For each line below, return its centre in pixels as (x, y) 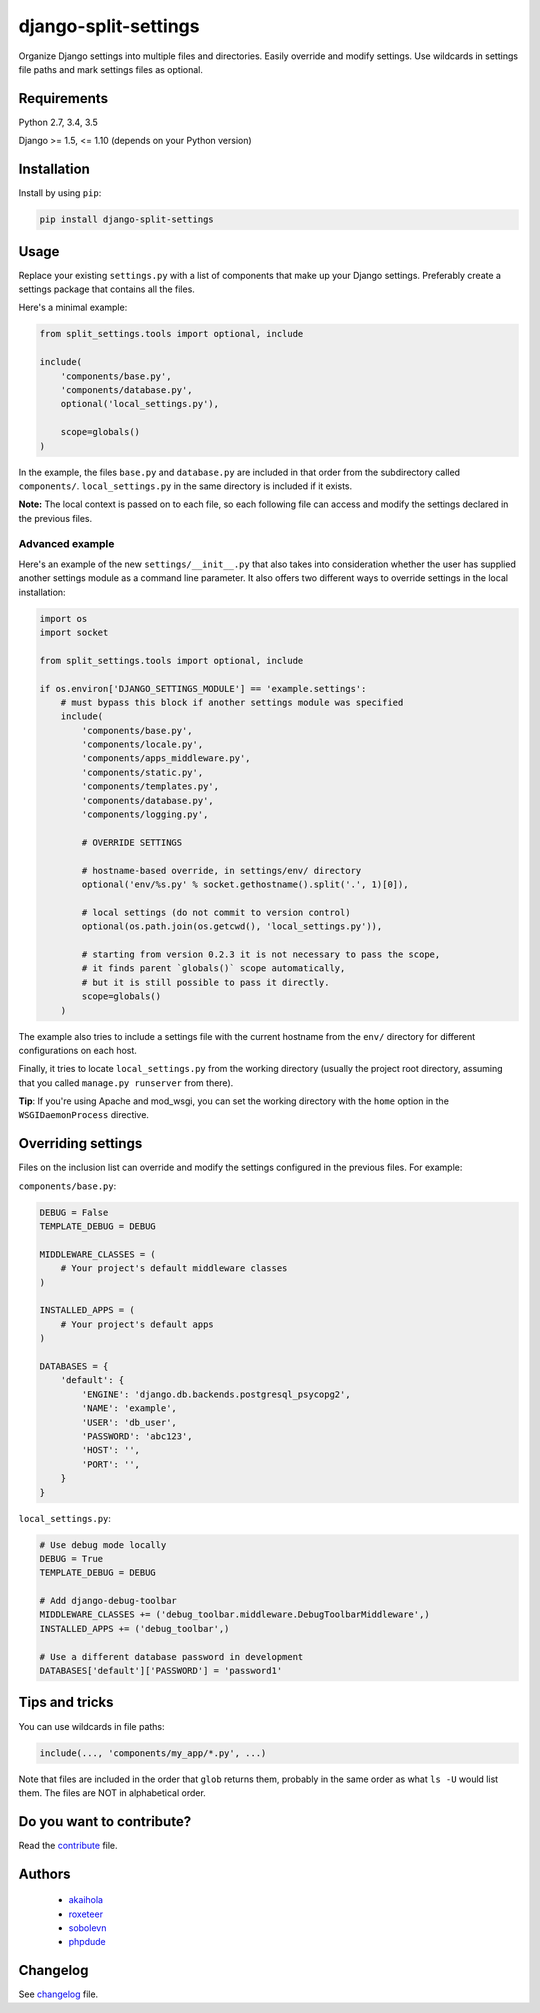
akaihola (86, 1900)
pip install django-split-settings (126, 219)
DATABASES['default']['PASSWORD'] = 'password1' (161, 1671)
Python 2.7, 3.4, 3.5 (58, 122)
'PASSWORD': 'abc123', (137, 1436)
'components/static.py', (142, 772)
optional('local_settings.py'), (140, 404)
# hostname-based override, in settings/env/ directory (221, 870)
